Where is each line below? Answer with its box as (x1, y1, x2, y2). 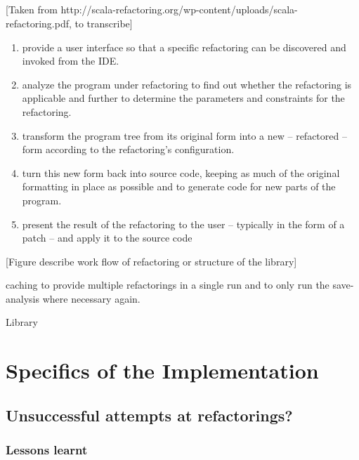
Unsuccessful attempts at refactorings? (6, 404, 293, 426)
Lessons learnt (6, 441, 88, 459)
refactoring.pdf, (6, 15, 72, 30)
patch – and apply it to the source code (22, 230, 192, 245)
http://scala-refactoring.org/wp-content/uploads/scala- (60, 2, 298, 17)
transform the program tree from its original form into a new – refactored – (22, 128, 347, 143)
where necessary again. (42, 291, 141, 305)
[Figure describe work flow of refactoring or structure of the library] (6, 254, 297, 268)
